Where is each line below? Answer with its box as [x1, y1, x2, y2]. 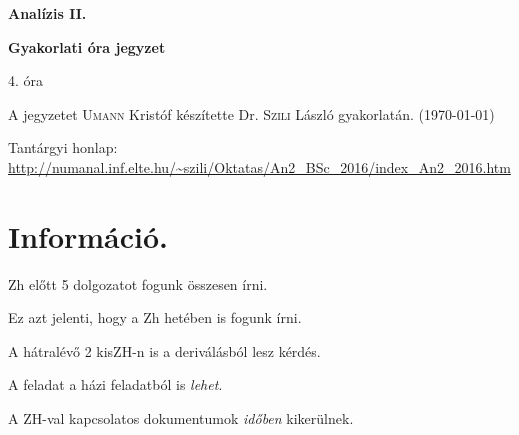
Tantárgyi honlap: [8, 137, 118, 158]
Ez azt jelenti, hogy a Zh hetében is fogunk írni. [8, 307, 302, 328]
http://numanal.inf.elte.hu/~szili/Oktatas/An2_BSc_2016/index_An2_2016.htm [8, 156, 511, 177]
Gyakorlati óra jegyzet [8, 36, 166, 57]
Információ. [8, 215, 169, 256]
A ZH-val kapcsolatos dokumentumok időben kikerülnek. [8, 408, 354, 429]
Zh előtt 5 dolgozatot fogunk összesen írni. [8, 273, 268, 294]
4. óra [8, 70, 44, 91]
